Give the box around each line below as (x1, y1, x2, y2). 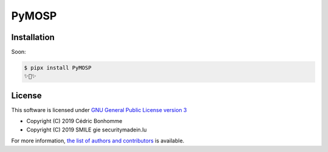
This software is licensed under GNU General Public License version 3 (11, 106, 187, 113)
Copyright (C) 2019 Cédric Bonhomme (26, 117, 123, 125)
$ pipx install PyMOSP (24, 64, 92, 71)
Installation (11, 32, 55, 42)
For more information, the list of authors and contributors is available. (11, 137, 185, 145)
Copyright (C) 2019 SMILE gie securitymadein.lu (26, 126, 147, 133)
